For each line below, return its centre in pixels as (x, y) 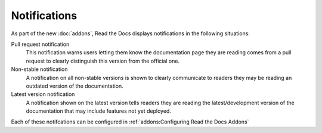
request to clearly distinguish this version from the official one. (103, 61)
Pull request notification (40, 44)
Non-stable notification (39, 69)
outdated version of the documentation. (75, 86)
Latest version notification (43, 94)
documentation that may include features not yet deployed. (98, 111)
